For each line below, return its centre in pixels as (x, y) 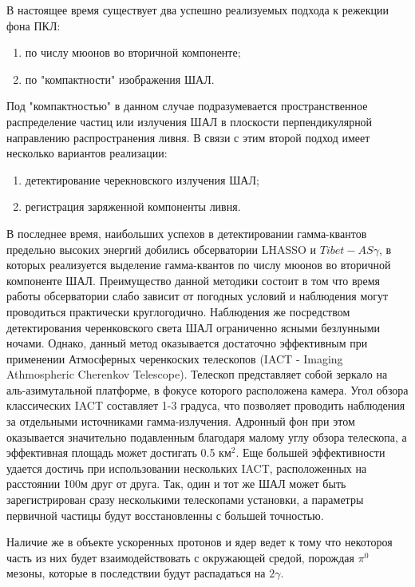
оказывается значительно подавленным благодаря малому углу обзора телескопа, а (207, 436)
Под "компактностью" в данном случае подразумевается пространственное (187, 106)
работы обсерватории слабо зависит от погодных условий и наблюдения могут (198, 296)
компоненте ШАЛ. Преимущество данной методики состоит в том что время (194, 280)
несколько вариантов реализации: (87, 153)
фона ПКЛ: (34, 25)
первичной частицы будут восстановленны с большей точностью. (165, 515)
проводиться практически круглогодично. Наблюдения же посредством (178, 311)
